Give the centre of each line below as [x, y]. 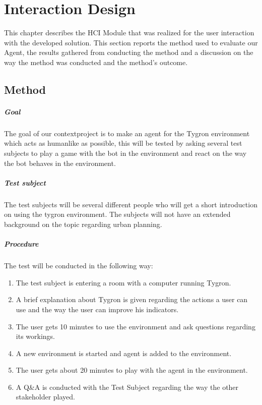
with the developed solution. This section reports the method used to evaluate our [131, 42]
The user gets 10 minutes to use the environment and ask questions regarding [136, 326]
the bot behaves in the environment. [60, 163]
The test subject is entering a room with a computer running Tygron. [123, 282]
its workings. [35, 336]
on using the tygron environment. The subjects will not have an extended [117, 214]
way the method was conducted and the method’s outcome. [96, 62]
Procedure [21, 244]
